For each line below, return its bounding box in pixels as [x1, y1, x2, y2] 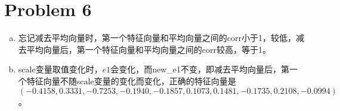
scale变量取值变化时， [18, 63, 103, 75]
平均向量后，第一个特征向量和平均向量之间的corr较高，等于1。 [26, 43, 271, 55]
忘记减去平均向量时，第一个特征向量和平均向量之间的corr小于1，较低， [18, 31, 296, 44]
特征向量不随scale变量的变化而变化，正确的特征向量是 [26, 74, 236, 87]
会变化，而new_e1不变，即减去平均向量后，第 [110, 63, 289, 75]
